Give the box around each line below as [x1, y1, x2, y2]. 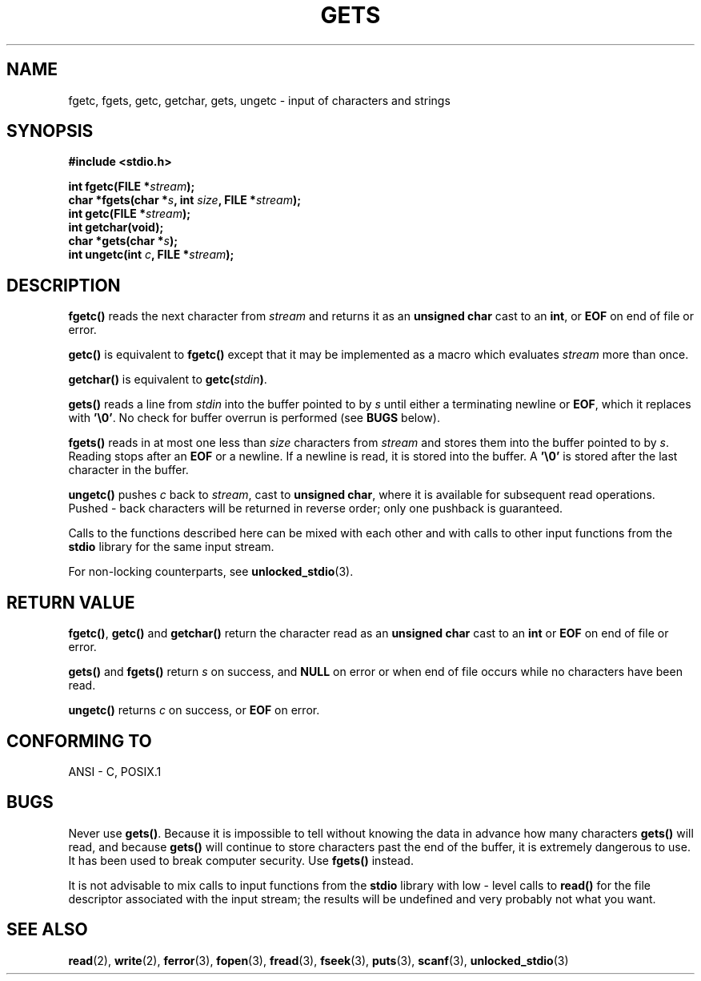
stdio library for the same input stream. [68, 540, 274, 554]
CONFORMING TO [6, 730, 152, 751]
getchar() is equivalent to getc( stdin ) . [68, 372, 267, 387]
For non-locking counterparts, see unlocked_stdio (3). [68, 565, 354, 579]
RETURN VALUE [6, 592, 135, 613]
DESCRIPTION [6, 275, 121, 296]
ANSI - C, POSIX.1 [68, 764, 162, 778]
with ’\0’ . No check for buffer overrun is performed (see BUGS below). [68, 411, 440, 425]
